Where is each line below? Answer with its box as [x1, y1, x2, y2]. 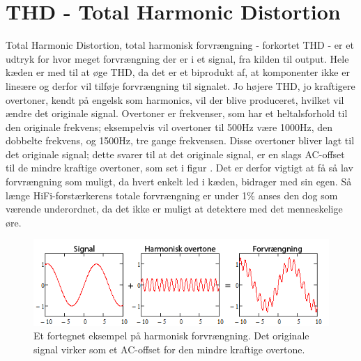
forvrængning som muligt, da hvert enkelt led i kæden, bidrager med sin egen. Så [6, 174, 352, 189]
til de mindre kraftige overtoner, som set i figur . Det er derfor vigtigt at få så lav [6, 160, 353, 175]
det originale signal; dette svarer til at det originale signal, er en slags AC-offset [6, 146, 345, 161]
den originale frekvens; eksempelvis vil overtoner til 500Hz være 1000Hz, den [6, 119, 333, 134]
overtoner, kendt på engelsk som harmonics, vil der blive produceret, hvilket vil [6, 92, 344, 107]
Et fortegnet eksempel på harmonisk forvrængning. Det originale [33, 328, 309, 343]
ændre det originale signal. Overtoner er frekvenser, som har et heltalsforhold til [6, 106, 348, 121]
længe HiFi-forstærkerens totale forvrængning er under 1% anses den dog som [6, 187, 338, 202]
